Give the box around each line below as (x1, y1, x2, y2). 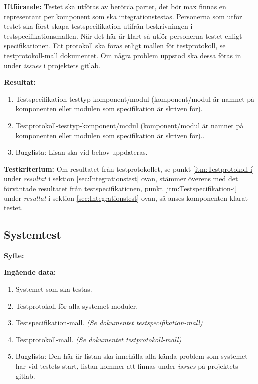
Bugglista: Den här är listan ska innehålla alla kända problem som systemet (15, 351, 248, 361)
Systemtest (4, 227, 61, 242)
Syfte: (4, 250, 24, 260)
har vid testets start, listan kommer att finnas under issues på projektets (15, 361, 238, 371)
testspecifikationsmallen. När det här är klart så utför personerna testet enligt (4, 30, 242, 41)
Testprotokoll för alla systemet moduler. (15, 300, 138, 311)
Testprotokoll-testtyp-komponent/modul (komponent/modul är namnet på (15, 120, 244, 130)
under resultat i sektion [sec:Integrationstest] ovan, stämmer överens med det (4, 173, 238, 184)
